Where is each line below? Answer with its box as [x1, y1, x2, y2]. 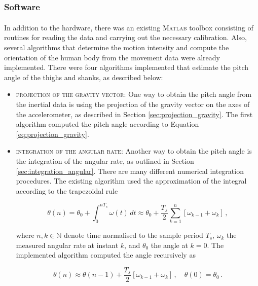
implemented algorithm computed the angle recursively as [16, 249, 196, 260]
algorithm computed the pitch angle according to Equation [16, 119, 199, 129]
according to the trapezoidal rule [16, 185, 118, 196]
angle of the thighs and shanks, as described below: [4, 71, 163, 82]
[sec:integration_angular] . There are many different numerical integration [16, 165, 244, 176]
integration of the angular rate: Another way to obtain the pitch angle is [16, 146, 252, 156]
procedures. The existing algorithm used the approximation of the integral [16, 175, 247, 186]
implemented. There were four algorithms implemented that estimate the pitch [4, 62, 249, 73]
